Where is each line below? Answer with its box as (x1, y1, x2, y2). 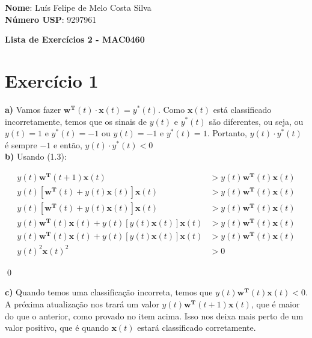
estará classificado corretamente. (137, 321, 256, 334)
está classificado (213, 103, 272, 115)
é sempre (5, 138, 37, 151)
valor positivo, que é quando (5, 321, 109, 334)
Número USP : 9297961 (5, 13, 97, 25)
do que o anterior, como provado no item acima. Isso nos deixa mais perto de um (5, 309, 304, 322)
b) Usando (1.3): (5, 150, 67, 163)
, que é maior (251, 297, 300, 310)
